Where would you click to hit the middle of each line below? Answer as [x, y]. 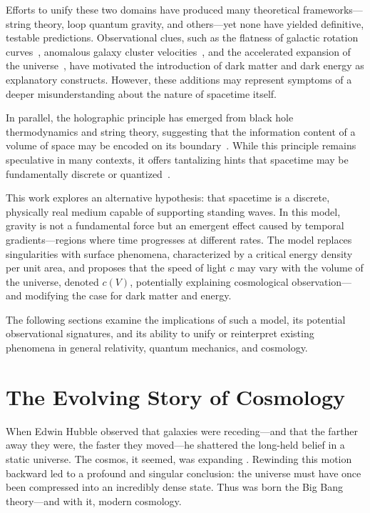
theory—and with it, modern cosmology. [94, 500]
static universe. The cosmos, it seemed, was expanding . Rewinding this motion [179, 458]
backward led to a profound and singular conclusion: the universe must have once [184, 473]
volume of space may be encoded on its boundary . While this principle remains [181, 145]
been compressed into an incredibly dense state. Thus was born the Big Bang [175, 487]
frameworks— [333, 9]
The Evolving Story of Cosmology [176, 396]
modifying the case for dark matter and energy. [128, 295]
